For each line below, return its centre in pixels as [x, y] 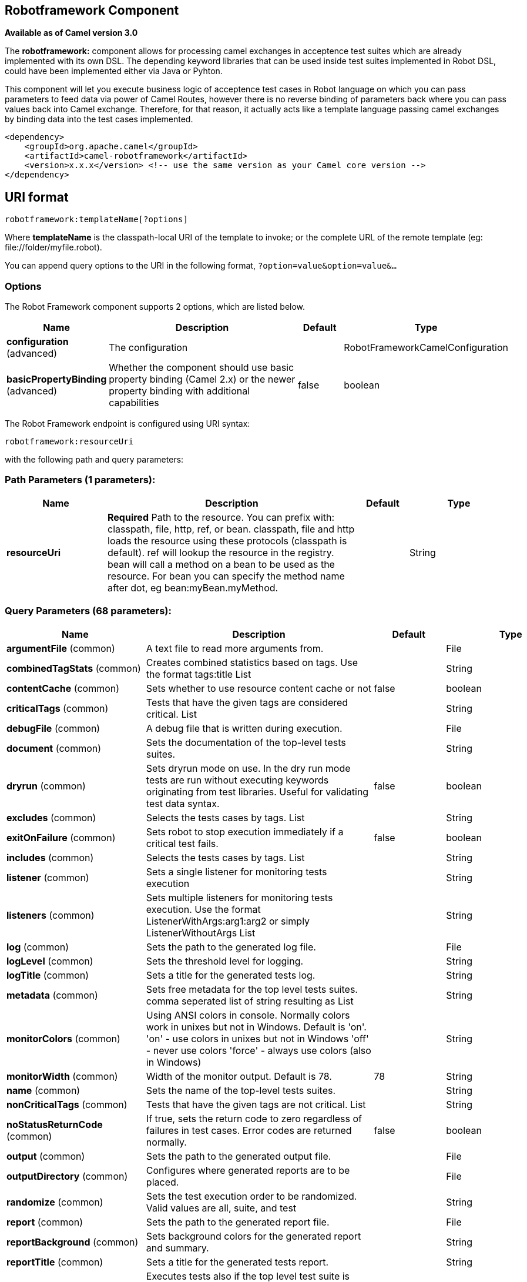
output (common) [46, 1156]
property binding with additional [179, 391]
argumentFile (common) [61, 648]
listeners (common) [51, 915]
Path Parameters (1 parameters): [80, 480]
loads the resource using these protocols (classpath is [227, 540]
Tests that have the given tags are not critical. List [256, 1104]
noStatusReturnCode [55, 1124]
